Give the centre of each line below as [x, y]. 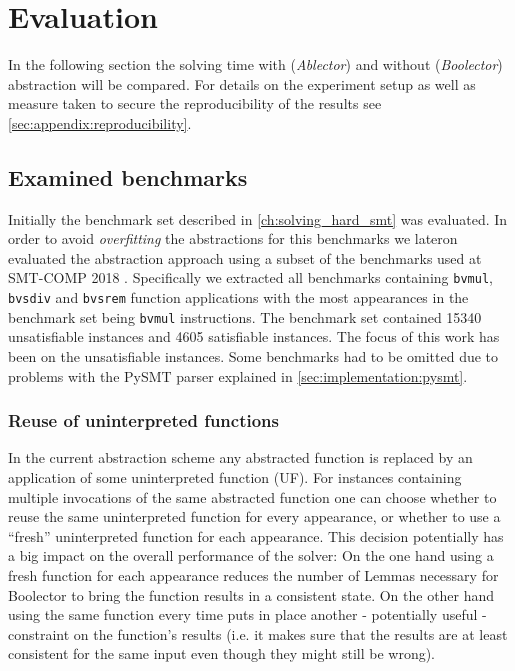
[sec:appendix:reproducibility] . [100, 122]
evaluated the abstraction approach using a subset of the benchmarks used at [245, 257]
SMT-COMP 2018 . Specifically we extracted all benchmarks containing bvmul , [250, 277]
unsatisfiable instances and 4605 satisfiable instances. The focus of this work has [254, 336]
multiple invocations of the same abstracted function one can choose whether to [252, 496]
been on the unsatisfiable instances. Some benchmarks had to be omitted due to [253, 356]
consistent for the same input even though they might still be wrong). [221, 653]
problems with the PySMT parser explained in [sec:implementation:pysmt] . [238, 375]
